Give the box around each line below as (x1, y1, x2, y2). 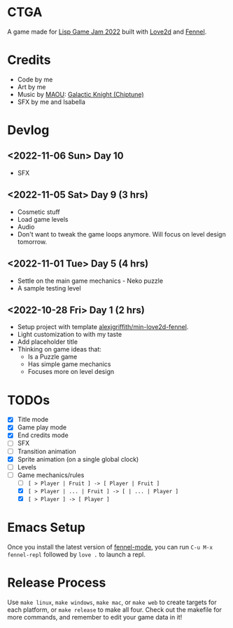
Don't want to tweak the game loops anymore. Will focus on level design (17, 229, 226, 239)
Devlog (7, 122, 50, 138)
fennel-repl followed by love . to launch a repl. (7, 550, 146, 559)
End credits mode (17, 431, 69, 439)
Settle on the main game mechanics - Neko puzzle (17, 276, 163, 285)
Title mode (17, 415, 49, 424)
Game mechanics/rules (17, 471, 85, 479)
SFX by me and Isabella (17, 98, 86, 106)
